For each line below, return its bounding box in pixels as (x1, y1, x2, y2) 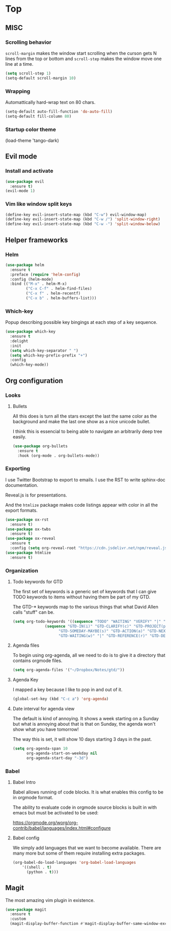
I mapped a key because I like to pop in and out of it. (12, 687, 123, 693)
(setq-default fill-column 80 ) (5, 114, 72, 119)
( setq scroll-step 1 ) (5, 71, 51, 76)
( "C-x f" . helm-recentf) (25, 291, 81, 296)
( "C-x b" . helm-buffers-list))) (25, 296, 97, 301)
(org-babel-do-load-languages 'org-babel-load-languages (12, 860, 136, 865)
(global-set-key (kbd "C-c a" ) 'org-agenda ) (12, 696, 109, 702)
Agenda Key (12, 677, 39, 683)
